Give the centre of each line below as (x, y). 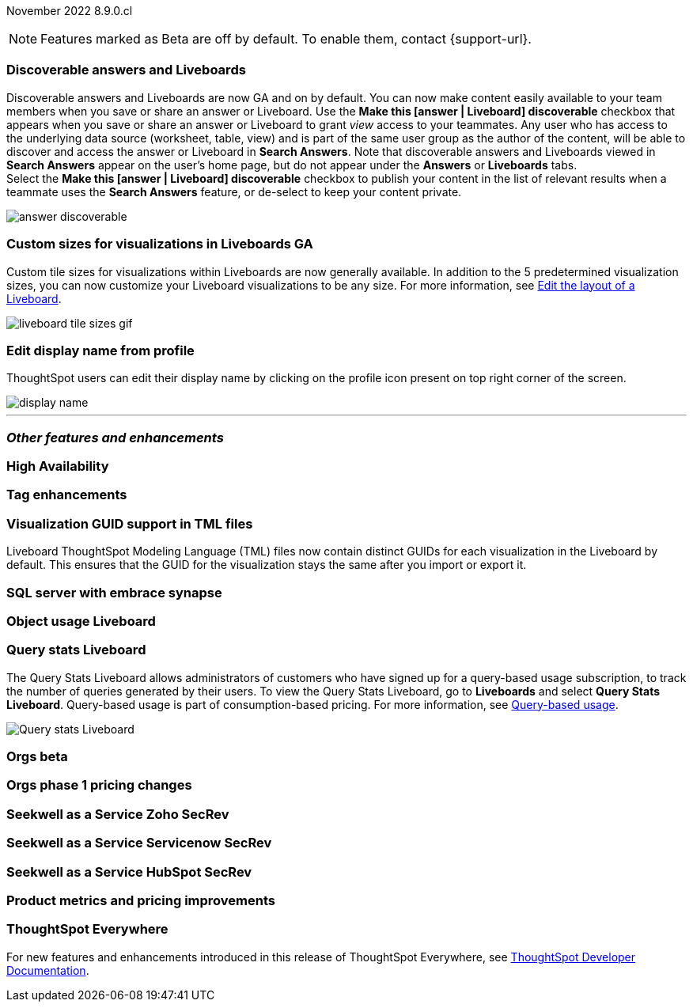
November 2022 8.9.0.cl (70, 11)
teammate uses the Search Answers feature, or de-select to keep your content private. (234, 191)
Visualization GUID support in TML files (130, 523)
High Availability (58, 466)
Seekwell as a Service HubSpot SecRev (129, 872)
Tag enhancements (67, 495)
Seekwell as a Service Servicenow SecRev (139, 843)
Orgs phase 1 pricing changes (99, 785)
